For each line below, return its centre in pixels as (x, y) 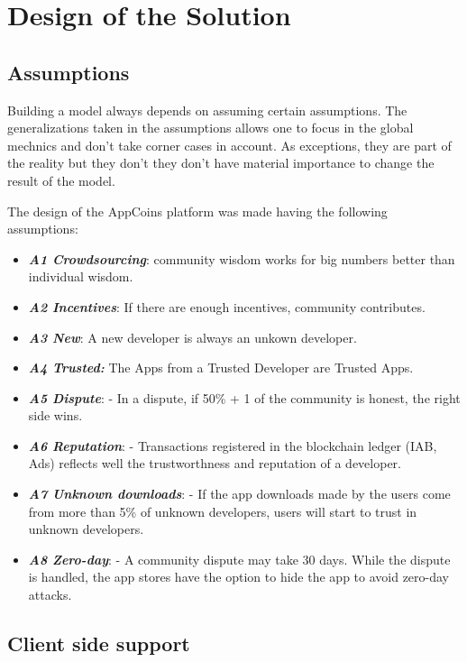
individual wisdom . (81, 276)
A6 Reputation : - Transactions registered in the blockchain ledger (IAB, (233, 445)
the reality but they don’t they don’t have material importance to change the (221, 163)
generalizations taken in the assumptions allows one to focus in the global (211, 128)
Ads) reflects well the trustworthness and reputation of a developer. (215, 463)
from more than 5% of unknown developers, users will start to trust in (223, 511)
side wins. (55, 415)
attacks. (50, 595)
